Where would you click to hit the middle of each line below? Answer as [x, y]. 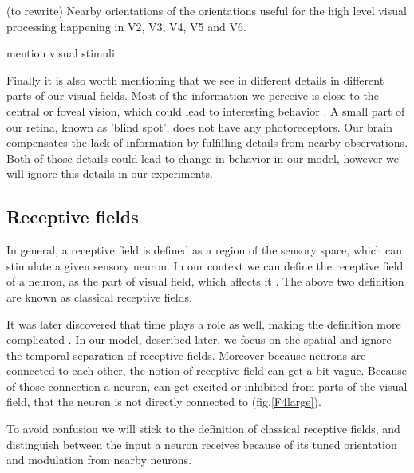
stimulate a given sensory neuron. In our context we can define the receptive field [205, 265]
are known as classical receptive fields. [99, 296]
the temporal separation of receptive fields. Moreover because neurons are [186, 355]
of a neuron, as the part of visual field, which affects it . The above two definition [205, 281]
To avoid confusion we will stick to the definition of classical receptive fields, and [203, 429]
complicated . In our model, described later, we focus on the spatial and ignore [199, 339]
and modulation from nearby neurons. [99, 460]
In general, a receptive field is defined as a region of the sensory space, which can [204, 250]
